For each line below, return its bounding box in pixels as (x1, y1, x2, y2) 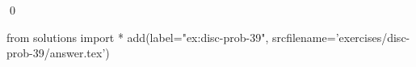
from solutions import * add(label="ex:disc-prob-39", (6, 28, 269, 45)
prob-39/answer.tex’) (6, 44, 110, 61)
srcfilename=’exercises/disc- (271, 28, 410, 45)
